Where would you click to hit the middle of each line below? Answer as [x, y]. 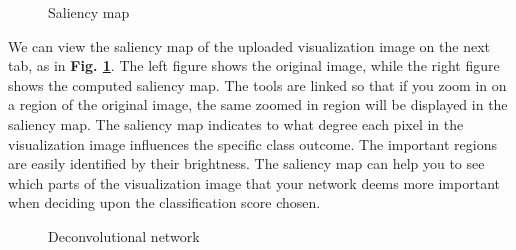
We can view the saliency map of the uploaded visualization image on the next [249, 45]
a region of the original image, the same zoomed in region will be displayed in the [258, 104]
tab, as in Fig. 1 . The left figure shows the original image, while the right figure [254, 65]
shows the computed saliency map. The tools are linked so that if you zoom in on [257, 84]
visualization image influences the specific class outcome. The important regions [252, 143]
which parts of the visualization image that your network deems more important [254, 182]
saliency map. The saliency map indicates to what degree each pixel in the [236, 123]
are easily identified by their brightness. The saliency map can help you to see [246, 163]
